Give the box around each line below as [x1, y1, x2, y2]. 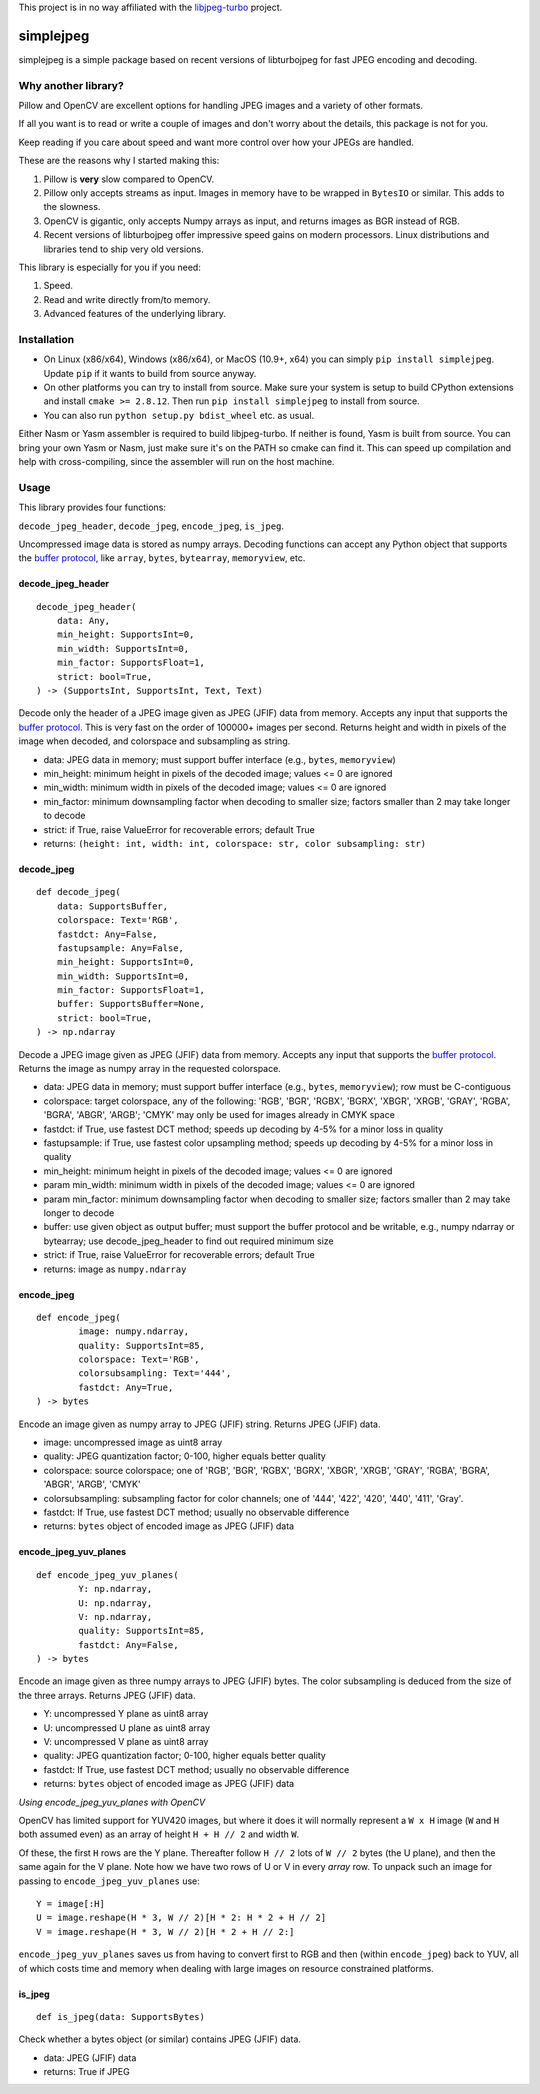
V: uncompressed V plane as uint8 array [43, 1736, 209, 1748]
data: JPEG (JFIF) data [43, 2051, 137, 2064]
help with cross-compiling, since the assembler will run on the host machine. [18, 456, 335, 467]
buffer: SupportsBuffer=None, [56, 998, 205, 1010]
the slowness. [43, 201, 101, 213]
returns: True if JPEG [43, 2066, 130, 2078]
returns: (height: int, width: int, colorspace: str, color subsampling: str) [43, 837, 427, 849]
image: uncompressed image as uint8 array [43, 1436, 223, 1449]
